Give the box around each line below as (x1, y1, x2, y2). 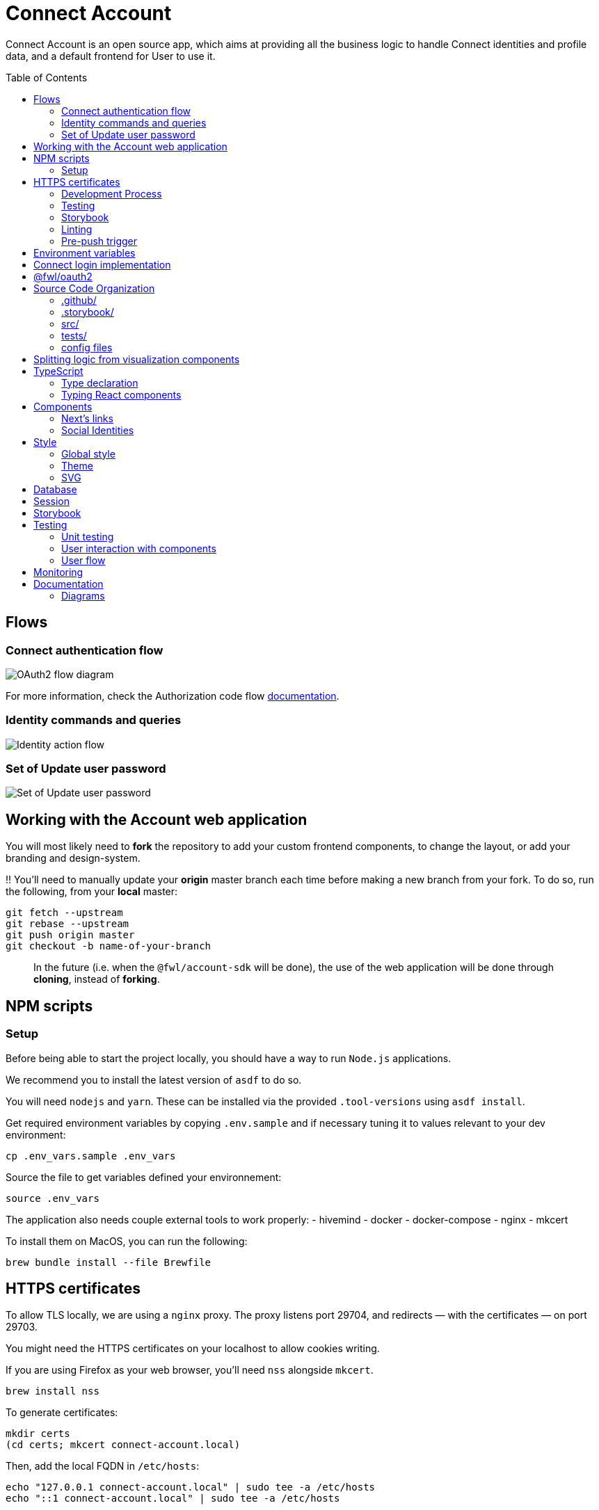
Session (33, 495, 70, 507)
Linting (61, 223, 93, 235)
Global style (61, 447, 115, 460)
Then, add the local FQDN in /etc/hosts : (6, 1460, 200, 1472)
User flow (61, 554, 106, 566)
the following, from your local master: (6, 885, 178, 898)
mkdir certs (6, 1428, 70, 1440)
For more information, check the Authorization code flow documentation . (6, 689, 340, 702)
